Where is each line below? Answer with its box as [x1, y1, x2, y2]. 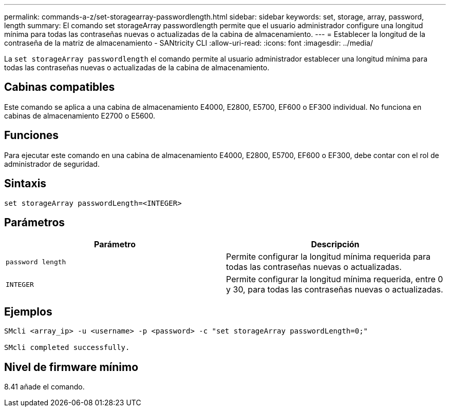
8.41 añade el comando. [4, 382, 85, 392]
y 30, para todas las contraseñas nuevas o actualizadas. [226, 284, 443, 295]
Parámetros [4, 216, 65, 229]
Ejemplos [4, 305, 52, 318]
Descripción [311, 239, 360, 250]
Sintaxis [4, 177, 47, 190]
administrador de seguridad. [4, 159, 100, 168]
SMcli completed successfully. [4, 343, 130, 352]
